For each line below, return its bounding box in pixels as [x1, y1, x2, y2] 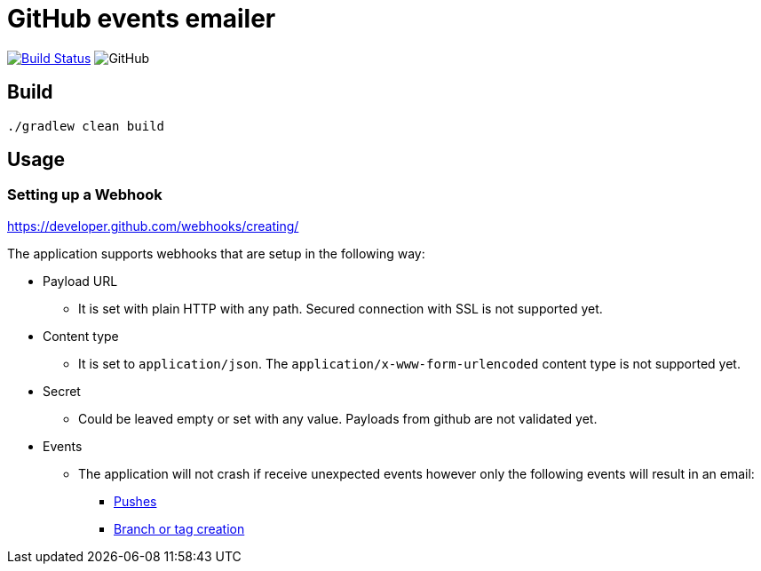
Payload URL [43, 273, 118, 289]
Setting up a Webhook [7, 186, 163, 204]
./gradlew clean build [7, 118, 165, 133]
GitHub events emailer [7, 4, 276, 34]
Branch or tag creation [114, 520, 245, 536]
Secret [43, 383, 81, 399]
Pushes [114, 493, 157, 509]
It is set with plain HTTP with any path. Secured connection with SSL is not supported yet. [78, 300, 603, 316]
